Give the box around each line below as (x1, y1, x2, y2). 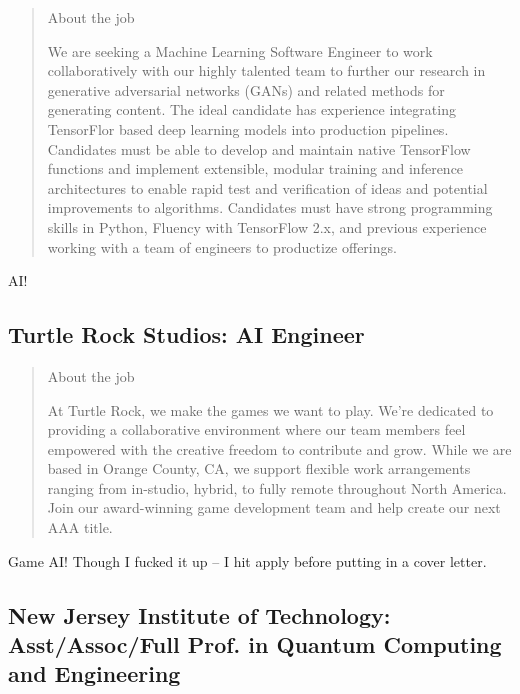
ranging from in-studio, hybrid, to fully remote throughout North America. (47, 477, 507, 498)
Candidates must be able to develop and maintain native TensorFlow (47, 138, 471, 159)
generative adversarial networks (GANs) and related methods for (47, 79, 445, 100)
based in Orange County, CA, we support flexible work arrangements (47, 458, 471, 479)
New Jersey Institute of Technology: (8, 599, 391, 630)
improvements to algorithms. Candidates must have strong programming (47, 197, 493, 218)
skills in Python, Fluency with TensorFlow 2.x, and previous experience (47, 216, 487, 237)
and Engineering (8, 658, 181, 689)
